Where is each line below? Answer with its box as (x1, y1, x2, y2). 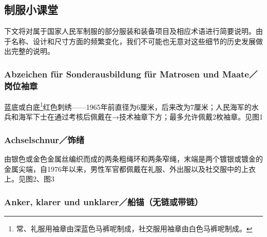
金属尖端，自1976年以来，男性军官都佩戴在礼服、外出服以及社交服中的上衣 (4, 163, 256, 174)
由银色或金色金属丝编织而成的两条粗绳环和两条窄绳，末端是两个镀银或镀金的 (4, 153, 263, 164)
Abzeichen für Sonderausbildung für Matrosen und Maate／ (4, 67, 258, 80)
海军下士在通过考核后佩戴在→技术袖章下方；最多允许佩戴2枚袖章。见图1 (18, 111, 263, 122)
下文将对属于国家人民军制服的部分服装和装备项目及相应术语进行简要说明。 (4, 26, 256, 36)
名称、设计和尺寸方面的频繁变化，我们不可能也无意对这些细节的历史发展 (11, 35, 256, 46)
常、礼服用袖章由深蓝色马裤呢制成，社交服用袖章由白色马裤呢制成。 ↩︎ (16, 223, 253, 234)
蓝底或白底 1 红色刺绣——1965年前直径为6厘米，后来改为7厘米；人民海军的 (4, 100, 252, 112)
